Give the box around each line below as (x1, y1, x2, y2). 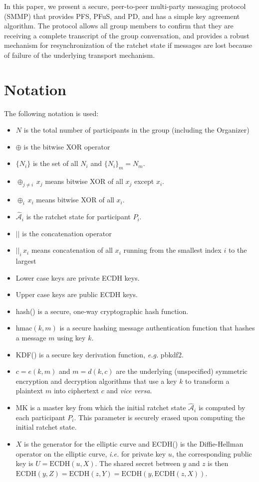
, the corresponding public (172, 448, 252, 459)
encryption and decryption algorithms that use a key (15, 375, 177, 386)
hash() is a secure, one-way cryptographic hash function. (15, 306, 189, 316)
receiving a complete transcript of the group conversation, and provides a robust (4, 30, 250, 40)
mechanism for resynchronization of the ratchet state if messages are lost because (4, 40, 252, 50)
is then (208, 458, 229, 469)
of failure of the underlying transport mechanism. (4, 49, 155, 60)
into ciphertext (53, 385, 99, 396)
